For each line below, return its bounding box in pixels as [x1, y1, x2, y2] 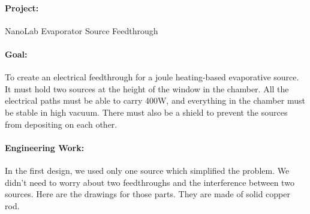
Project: [5, 1, 39, 14]
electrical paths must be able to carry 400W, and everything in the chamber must [5, 94, 305, 107]
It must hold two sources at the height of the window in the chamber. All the [5, 82, 289, 95]
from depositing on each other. [5, 117, 118, 130]
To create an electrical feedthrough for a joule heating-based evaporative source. [5, 71, 299, 83]
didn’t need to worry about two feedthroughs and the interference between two [5, 176, 294, 188]
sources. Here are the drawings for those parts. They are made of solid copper [5, 188, 290, 200]
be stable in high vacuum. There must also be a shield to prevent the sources [5, 106, 288, 118]
